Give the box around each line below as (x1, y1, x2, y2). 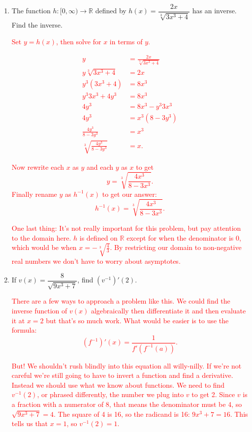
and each (87, 161, 114, 172)
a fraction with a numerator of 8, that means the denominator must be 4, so (11, 399, 242, 409)
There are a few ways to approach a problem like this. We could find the (11, 296, 230, 306)
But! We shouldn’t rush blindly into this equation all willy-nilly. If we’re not (11, 360, 242, 370)
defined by (95, 5, 126, 16)
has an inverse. (192, 5, 237, 16)
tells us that (11, 418, 48, 429)
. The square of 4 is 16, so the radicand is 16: (54, 408, 190, 419)
